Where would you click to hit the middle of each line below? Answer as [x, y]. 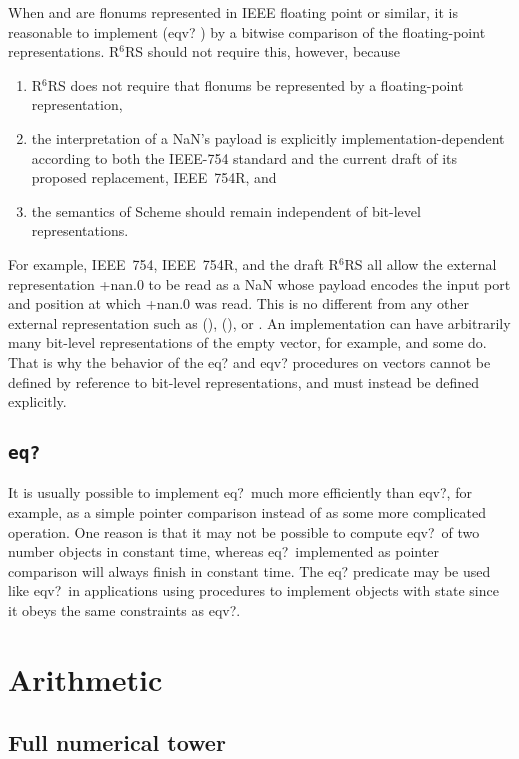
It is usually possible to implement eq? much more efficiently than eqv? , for [240, 492]
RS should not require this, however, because [262, 51]
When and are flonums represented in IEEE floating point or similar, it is [233, 12]
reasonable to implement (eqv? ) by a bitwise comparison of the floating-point [247, 31]
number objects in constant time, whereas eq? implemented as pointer [223, 551]
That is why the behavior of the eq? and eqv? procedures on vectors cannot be [249, 361]
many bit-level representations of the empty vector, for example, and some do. [247, 342]
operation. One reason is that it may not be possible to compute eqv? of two [244, 531]
